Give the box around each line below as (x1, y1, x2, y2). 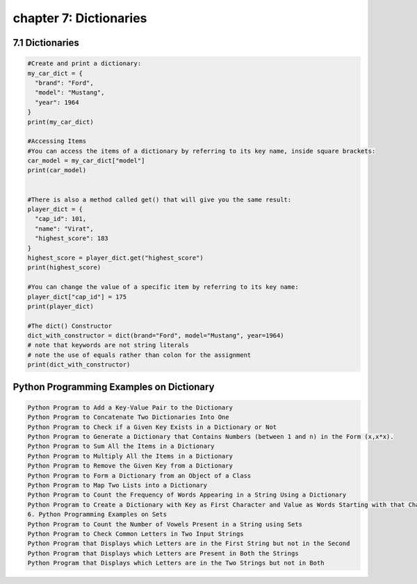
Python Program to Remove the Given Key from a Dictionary (27, 462, 233, 470)
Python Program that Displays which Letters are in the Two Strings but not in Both (27, 559, 325, 567)
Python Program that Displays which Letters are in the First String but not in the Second (27, 540, 350, 548)
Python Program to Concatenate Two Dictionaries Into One (27, 413, 229, 422)
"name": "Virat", (35, 224, 94, 233)
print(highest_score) (27, 264, 101, 272)
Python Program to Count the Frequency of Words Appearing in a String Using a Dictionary (27, 491, 347, 499)
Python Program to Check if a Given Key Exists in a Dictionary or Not (27, 423, 277, 431)
